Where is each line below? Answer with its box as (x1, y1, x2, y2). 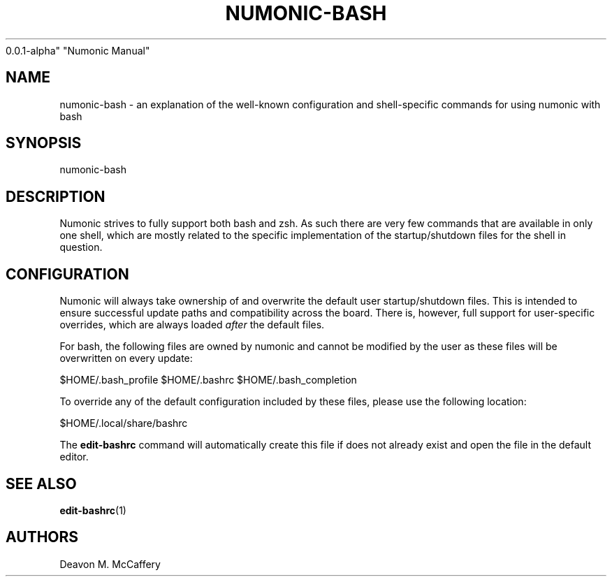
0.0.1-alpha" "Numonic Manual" (6, 44, 150, 57)
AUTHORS (6, 528, 79, 546)
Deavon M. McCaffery (59, 558, 161, 570)
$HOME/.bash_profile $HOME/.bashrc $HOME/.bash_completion (59, 374, 357, 386)
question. (59, 241, 103, 254)
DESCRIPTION (6, 187, 105, 205)
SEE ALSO (6, 474, 77, 493)
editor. (59, 451, 89, 463)
